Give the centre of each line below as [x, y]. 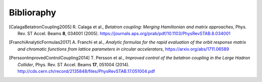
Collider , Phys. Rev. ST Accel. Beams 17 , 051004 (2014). [74, 64]
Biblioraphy [33, 12]
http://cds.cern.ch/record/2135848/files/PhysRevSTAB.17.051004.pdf [86, 71]
